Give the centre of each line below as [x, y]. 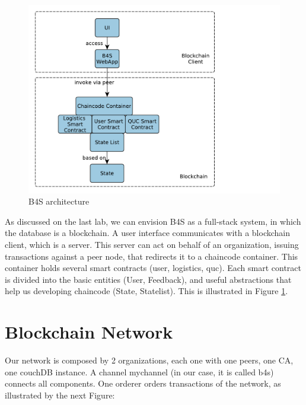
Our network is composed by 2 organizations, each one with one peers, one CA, [149, 360]
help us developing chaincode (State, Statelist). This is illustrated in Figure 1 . [146, 291]
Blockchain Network [89, 332]
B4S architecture [59, 201]
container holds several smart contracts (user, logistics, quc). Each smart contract [153, 268]
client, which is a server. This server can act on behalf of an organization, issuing [152, 244]
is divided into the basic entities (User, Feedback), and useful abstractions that [148, 279]
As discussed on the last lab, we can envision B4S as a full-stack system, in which [153, 221]
